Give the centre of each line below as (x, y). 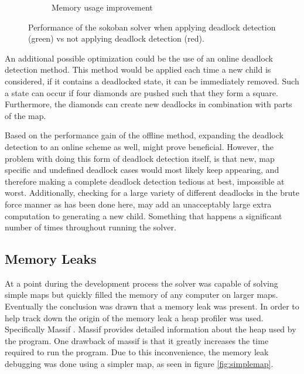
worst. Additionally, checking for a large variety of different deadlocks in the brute (152, 193)
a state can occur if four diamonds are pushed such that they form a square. (141, 92)
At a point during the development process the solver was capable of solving (141, 283)
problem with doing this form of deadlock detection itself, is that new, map (140, 158)
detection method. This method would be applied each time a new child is (138, 69)
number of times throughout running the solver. (90, 227)
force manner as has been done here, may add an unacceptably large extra (138, 204)
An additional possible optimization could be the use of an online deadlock (139, 58)
